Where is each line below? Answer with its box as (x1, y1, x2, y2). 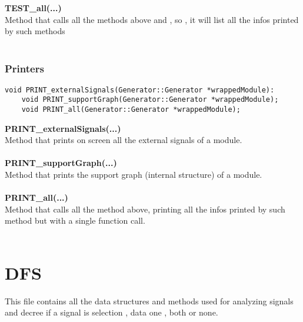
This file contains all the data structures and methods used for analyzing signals (5, 294, 294, 307)
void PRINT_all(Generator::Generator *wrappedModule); (21, 105, 241, 114)
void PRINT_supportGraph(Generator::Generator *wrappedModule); (21, 95, 279, 104)
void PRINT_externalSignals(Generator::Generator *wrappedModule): (5, 85, 275, 94)
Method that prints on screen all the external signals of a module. (5, 134, 242, 146)
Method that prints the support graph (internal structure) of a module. (5, 168, 262, 180)
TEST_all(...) (5, 2, 62, 14)
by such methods (5, 25, 65, 37)
